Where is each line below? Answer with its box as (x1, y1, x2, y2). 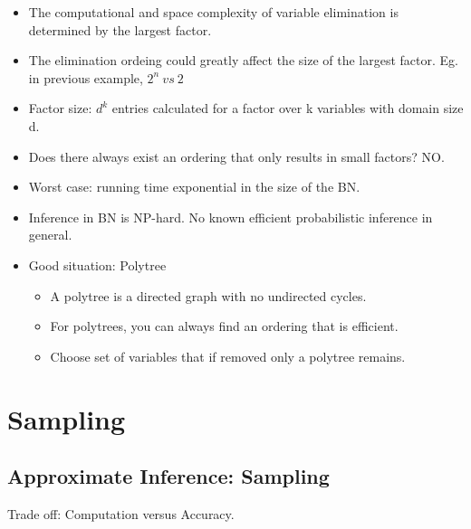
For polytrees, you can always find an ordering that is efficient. (50, 316, 399, 335)
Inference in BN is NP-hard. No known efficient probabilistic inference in (28, 207, 433, 226)
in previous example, (28, 68, 143, 87)
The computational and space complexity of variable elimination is (28, 3, 399, 21)
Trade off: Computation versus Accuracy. (7, 504, 235, 523)
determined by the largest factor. (28, 20, 212, 39)
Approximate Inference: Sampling (7, 462, 330, 490)
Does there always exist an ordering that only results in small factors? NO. (28, 146, 445, 165)
